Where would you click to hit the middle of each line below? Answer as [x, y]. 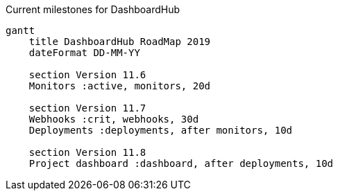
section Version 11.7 [87, 108]
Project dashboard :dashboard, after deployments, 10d [181, 163]
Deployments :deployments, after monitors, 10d [161, 130]
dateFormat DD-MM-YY [84, 53]
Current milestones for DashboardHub [93, 9]
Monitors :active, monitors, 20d [120, 86]
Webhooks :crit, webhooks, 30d [114, 119]
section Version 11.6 [87, 75]
